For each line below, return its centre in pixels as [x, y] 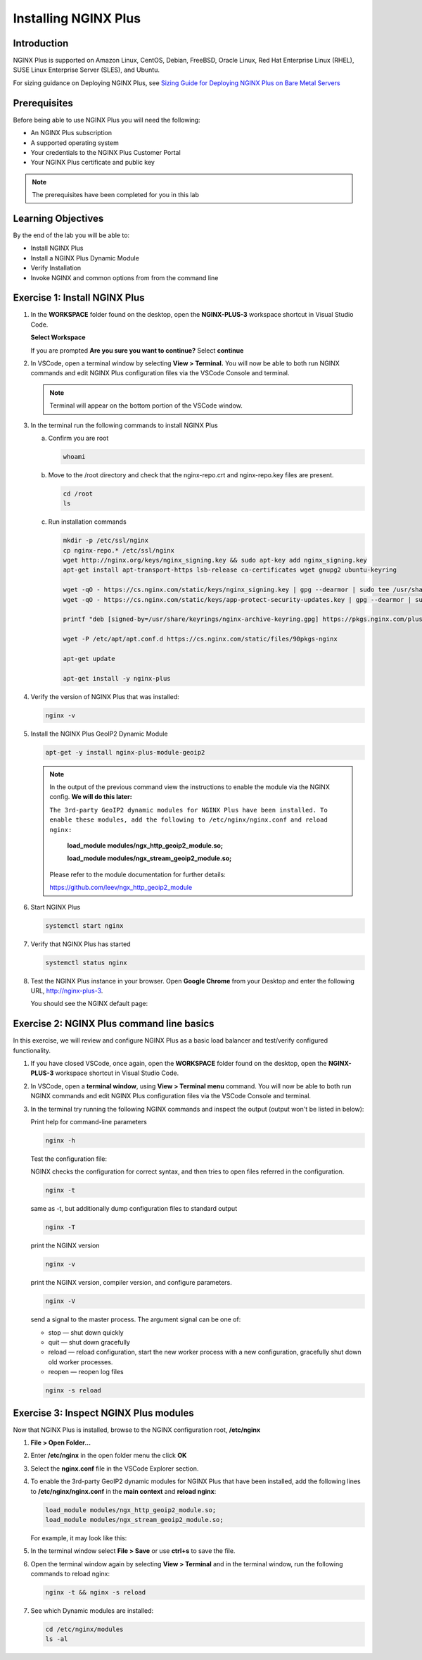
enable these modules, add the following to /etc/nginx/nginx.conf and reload [189, 820]
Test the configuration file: [69, 1159]
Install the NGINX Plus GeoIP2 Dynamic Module [99, 734]
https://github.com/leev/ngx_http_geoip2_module [121, 888]
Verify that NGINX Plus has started [81, 944]
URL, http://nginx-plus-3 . [67, 991]
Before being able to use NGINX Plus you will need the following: [107, 120]
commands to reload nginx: [70, 1574]
